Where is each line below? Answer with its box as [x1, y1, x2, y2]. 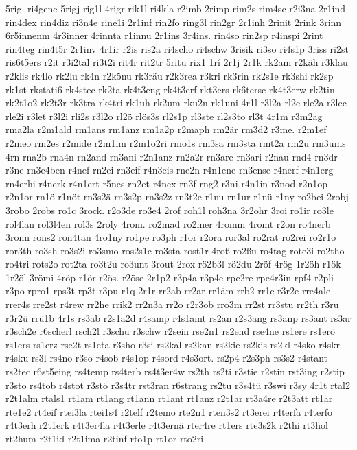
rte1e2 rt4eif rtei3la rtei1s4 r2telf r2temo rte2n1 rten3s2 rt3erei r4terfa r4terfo [5, 404, 332, 418]
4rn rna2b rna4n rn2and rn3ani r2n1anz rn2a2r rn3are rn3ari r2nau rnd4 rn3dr [5, 149, 338, 163]
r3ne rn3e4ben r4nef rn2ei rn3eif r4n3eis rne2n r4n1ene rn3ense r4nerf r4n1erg [5, 163, 334, 177]
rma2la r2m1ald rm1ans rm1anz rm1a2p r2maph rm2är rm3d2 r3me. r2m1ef [5, 122, 327, 137]
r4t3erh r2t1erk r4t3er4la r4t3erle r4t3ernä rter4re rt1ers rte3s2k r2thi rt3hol [5, 418, 328, 432]
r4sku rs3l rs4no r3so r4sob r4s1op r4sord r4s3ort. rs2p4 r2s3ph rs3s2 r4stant [5, 351, 327, 365]
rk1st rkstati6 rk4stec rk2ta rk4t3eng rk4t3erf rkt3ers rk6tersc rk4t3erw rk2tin [5, 82, 335, 96]
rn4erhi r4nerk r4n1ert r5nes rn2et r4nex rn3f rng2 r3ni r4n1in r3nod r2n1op [5, 176, 327, 190]
